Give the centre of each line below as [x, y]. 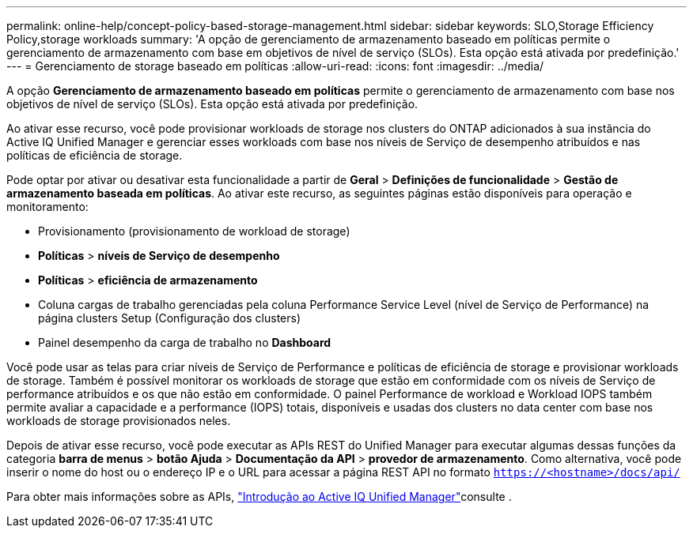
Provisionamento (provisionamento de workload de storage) [194, 231]
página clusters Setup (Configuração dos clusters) [170, 318]
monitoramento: [47, 207]
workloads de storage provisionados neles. [119, 421]
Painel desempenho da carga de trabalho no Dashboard [185, 342]
